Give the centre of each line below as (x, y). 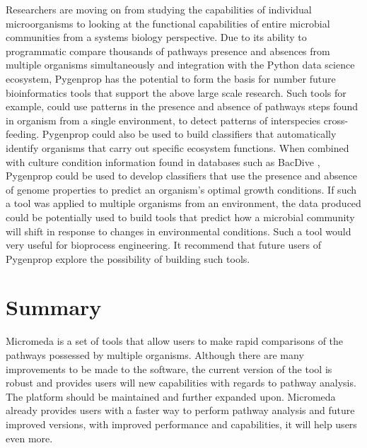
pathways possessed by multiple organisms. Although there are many (155, 355)
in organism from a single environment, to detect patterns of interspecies (163, 120)
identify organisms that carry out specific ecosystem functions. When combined (177, 147)
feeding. (23, 134)
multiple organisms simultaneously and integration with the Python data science (180, 65)
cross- (336, 120)
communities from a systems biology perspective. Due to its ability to (156, 37)
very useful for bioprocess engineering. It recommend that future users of (163, 245)
